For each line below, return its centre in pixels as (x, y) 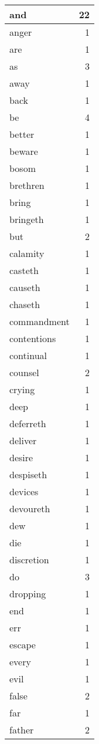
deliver (23, 440)
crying (22, 389)
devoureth (30, 508)
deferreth (28, 423)
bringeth (27, 219)
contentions (33, 338)
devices (24, 491)
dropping (28, 593)
